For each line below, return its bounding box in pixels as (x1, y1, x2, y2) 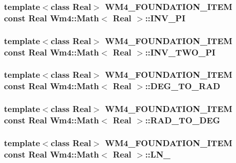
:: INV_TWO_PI (145, 46, 216, 58)
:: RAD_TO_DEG (145, 114, 221, 126)
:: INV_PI (145, 11, 186, 24)
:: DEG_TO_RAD (145, 80, 221, 92)
